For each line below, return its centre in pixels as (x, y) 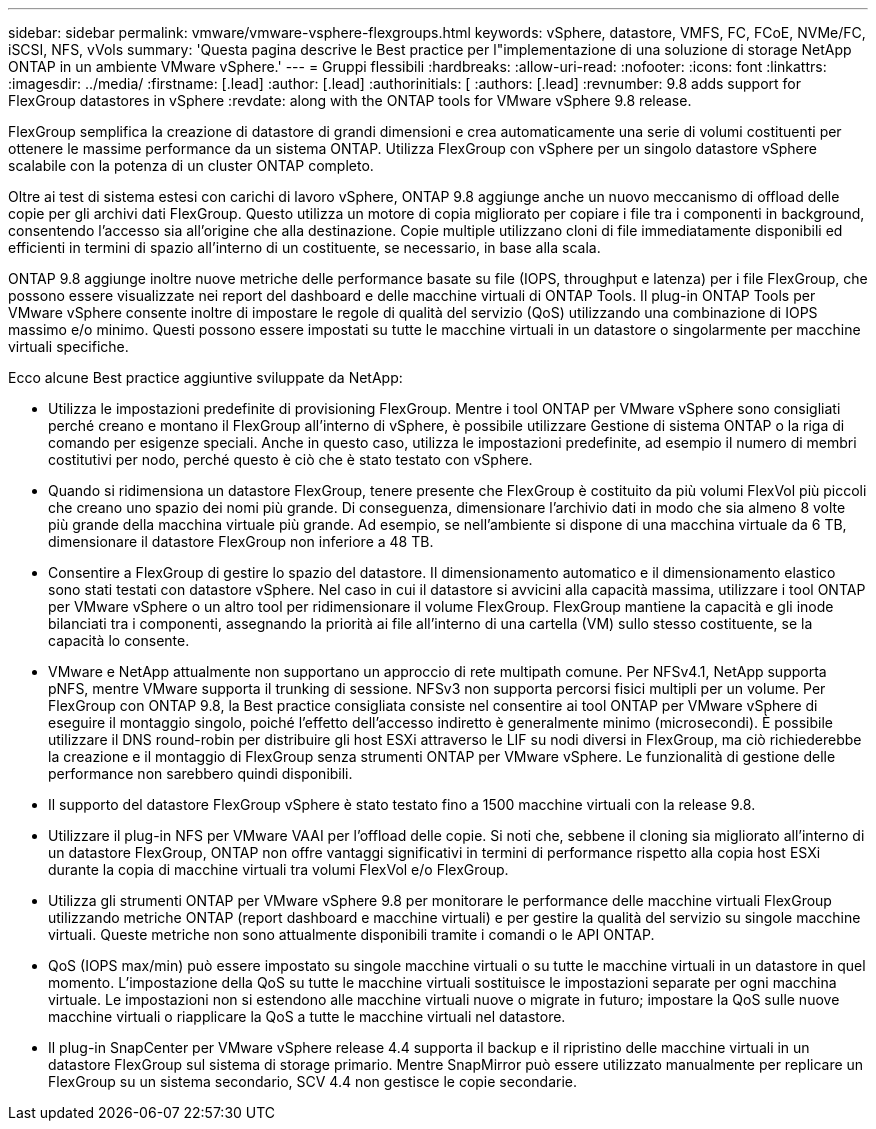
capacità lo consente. (119, 640)
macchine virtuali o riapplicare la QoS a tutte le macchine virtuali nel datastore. (307, 1016)
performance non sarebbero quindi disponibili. (200, 773)
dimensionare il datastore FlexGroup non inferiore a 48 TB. (241, 541)
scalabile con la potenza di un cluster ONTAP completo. (191, 165)
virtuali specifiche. (68, 346)
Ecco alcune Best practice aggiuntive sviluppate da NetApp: (205, 377)
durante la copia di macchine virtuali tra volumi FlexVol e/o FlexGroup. (278, 869)
